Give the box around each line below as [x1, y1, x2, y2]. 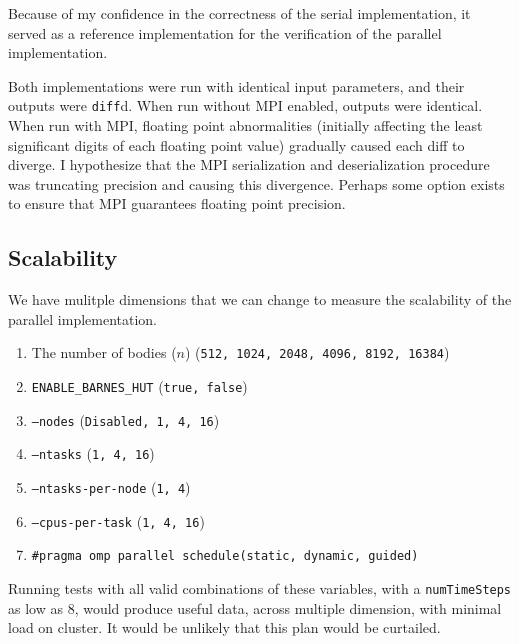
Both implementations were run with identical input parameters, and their [8, 75, 465, 96]
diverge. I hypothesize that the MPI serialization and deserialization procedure [8, 154, 490, 175]
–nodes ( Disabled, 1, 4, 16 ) [31, 409, 220, 430]
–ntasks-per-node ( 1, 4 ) [31, 477, 191, 498]
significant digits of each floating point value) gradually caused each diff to [8, 134, 465, 155]
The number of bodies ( [31, 342, 177, 363]
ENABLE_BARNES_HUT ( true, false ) [31, 376, 248, 397]
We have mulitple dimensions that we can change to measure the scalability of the [8, 289, 512, 310]
